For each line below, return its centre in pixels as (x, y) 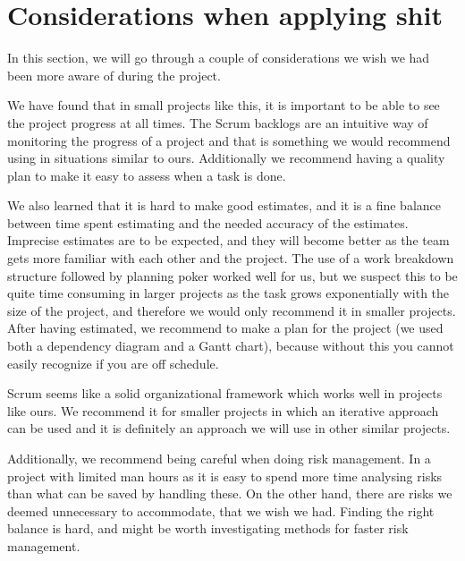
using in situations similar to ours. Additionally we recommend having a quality (226, 158)
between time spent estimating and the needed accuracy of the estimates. (208, 222)
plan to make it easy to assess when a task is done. (147, 175)
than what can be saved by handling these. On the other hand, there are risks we (230, 493)
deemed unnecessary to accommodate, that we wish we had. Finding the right (221, 510)
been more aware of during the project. (114, 75)
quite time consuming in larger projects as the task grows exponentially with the (228, 293)
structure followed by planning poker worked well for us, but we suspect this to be (232, 275)
